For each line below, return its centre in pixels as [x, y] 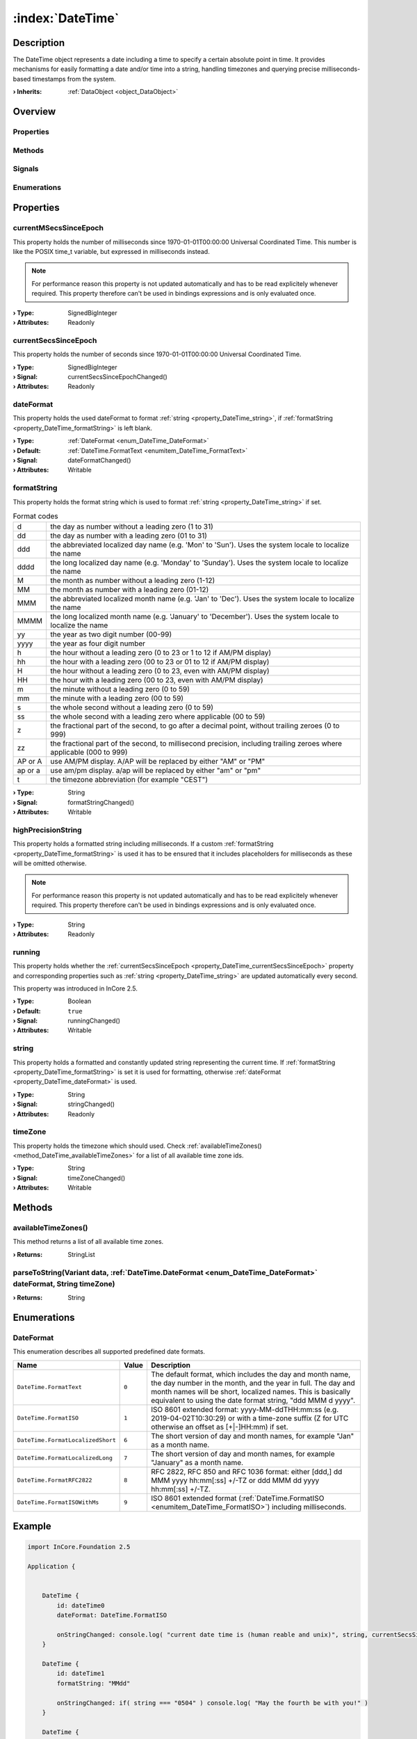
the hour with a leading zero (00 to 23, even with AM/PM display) [157, 680]
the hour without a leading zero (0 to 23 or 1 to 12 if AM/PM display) [161, 652]
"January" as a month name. [197, 1462]
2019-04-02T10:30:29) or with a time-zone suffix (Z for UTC [250, 1418]
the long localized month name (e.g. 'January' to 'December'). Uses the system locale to [195, 617]
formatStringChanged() [101, 802]
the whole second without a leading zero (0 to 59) [132, 707]
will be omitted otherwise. [50, 863]
